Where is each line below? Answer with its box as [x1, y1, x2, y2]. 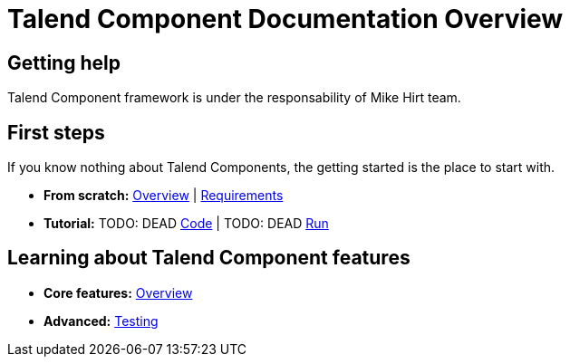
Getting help [7, 51, 121, 74]
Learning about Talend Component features [7, 246, 411, 270]
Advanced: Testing [43, 312, 159, 329]
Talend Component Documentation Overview [7, 4, 564, 34]
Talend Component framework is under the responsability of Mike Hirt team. [7, 90, 461, 106]
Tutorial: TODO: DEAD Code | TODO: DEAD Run [43, 216, 329, 232]
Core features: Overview [43, 284, 193, 301]
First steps [7, 120, 105, 144]
